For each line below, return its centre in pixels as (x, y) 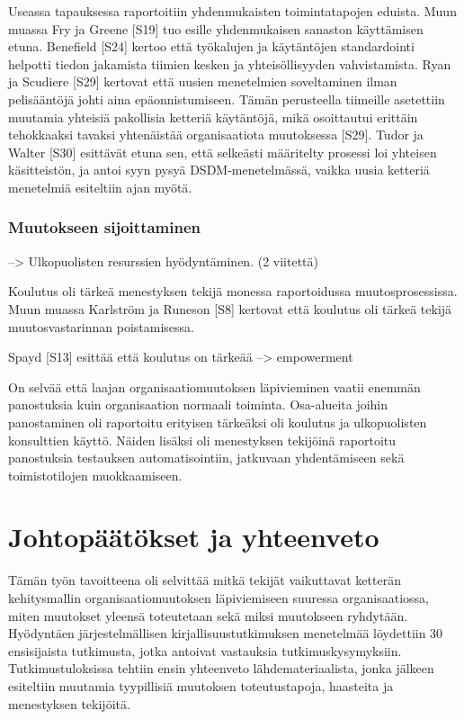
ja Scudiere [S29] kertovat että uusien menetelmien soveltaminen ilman (203, 81)
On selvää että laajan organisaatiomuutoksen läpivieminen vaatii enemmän (214, 386)
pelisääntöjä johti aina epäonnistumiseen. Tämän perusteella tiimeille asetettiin (227, 99)
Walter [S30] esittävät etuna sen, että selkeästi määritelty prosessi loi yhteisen (223, 152)
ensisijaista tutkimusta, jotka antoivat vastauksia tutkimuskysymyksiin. (205, 650)
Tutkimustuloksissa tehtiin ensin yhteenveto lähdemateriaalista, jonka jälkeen (221, 668)
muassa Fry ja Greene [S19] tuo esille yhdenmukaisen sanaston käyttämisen (216, 28)
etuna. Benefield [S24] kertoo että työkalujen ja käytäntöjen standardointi (211, 46)
